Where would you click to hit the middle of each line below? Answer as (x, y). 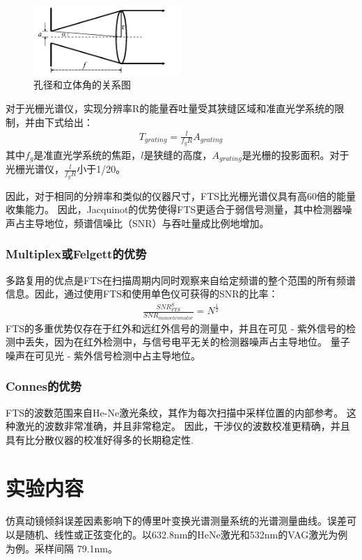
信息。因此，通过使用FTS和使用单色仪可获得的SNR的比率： (142, 294)
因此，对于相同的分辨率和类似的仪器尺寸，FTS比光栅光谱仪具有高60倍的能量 (181, 195)
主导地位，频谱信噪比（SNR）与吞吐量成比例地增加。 (147, 223)
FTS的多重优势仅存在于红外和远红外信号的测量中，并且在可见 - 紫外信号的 (176, 328)
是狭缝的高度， (178, 154)
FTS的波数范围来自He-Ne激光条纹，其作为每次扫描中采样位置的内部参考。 (175, 412)
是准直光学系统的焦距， (87, 154)
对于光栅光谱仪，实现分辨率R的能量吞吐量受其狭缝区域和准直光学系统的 (170, 108)
